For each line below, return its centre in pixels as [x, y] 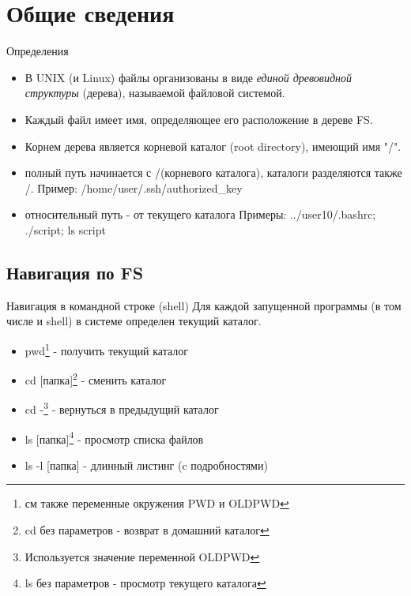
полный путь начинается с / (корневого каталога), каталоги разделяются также [213, 172]
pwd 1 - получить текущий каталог [107, 349]
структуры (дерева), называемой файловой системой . [155, 93]
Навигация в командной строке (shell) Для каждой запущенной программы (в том [204, 305]
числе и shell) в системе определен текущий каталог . [134, 321]
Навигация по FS [75, 272]
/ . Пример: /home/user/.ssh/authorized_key [134, 187]
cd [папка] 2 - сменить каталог [96, 379]
